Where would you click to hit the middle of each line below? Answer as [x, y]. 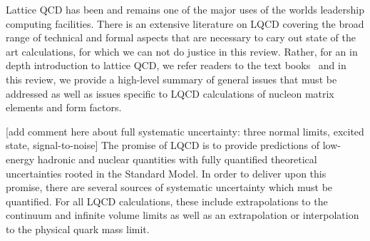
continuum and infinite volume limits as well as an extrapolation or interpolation [183, 215]
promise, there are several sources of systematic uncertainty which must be [169, 187]
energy [20, 159]
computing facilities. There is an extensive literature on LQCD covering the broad [185, 23]
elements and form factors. [64, 107]
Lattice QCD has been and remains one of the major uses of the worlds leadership [185, 9]
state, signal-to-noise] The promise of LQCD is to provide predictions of [163, 145]
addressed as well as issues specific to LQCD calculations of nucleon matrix [170, 93]
